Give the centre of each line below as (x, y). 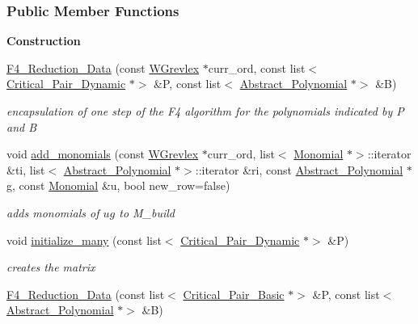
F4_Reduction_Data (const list (86, 294)
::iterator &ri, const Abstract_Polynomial (299, 169)
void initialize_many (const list (84, 240)
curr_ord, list (241, 154)
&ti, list (26, 169)
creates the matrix (51, 267)
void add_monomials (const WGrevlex (103, 154)
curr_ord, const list (257, 67)
